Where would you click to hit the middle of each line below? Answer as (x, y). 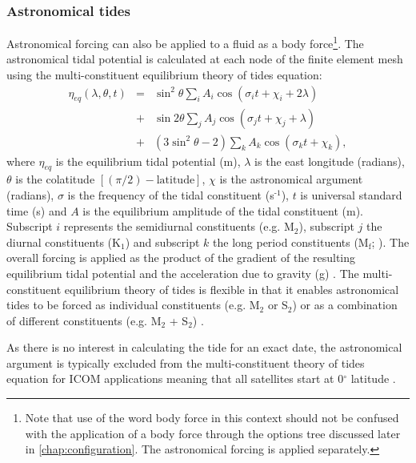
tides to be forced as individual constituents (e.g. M (133, 305)
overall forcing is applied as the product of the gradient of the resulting (181, 258)
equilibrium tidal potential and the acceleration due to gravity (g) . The (183, 273)
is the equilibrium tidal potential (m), (148, 161)
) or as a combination (345, 305)
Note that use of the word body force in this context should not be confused (212, 418)
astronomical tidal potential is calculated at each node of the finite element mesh (205, 59)
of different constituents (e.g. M (84, 320)
